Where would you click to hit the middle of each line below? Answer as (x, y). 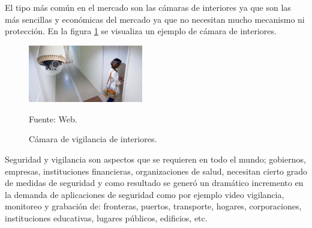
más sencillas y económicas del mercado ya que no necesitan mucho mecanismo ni (155, 19)
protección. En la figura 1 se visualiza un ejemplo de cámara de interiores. (141, 31)
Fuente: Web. (53, 118)
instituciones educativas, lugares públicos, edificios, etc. (106, 218)
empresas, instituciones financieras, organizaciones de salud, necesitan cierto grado (156, 171)
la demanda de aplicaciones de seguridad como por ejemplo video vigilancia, (145, 194)
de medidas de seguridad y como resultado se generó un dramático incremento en (154, 183)
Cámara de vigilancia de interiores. (93, 139)
